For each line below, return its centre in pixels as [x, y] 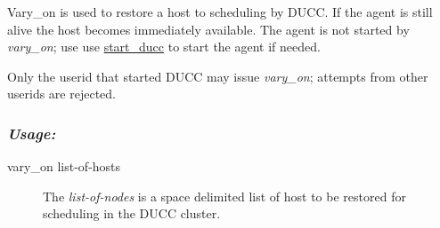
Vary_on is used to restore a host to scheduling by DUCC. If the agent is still [220, 12]
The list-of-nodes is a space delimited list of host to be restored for [224, 196]
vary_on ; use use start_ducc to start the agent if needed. [164, 47]
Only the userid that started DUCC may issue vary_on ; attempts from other [218, 76]
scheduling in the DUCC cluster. [132, 213]
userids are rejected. [61, 94]
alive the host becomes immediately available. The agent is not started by [208, 29]
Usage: [32, 133]
